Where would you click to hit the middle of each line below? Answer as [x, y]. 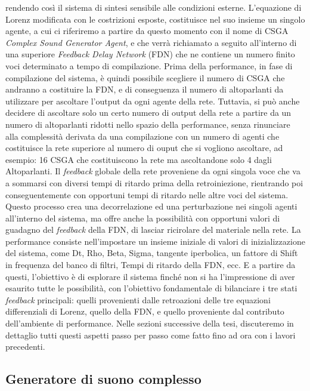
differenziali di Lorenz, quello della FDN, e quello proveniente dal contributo [145, 311]
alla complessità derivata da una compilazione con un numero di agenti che [142, 136]
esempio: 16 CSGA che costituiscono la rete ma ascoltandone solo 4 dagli [139, 159]
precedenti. [25, 347]
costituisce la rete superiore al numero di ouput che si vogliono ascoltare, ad [144, 148]
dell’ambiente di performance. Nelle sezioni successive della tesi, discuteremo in [150, 323]
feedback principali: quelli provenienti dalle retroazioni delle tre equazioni [138, 299]
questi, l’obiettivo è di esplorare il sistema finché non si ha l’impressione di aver [150, 276]
